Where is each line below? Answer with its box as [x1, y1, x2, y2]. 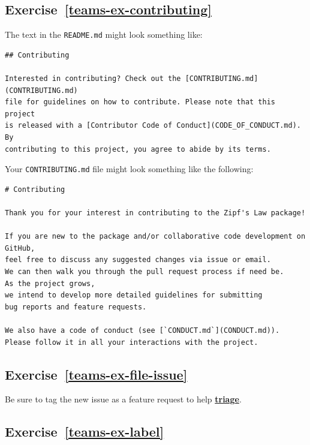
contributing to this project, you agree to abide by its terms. [5, 145, 271, 154]
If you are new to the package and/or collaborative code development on [5, 232, 306, 241]
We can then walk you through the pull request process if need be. [5, 267, 284, 276]
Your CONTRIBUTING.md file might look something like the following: [5, 163, 254, 175]
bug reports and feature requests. [5, 302, 147, 311]
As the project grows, [5, 279, 95, 288]
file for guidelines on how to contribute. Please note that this [5, 98, 276, 107]
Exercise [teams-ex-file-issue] [5, 365, 188, 383]
